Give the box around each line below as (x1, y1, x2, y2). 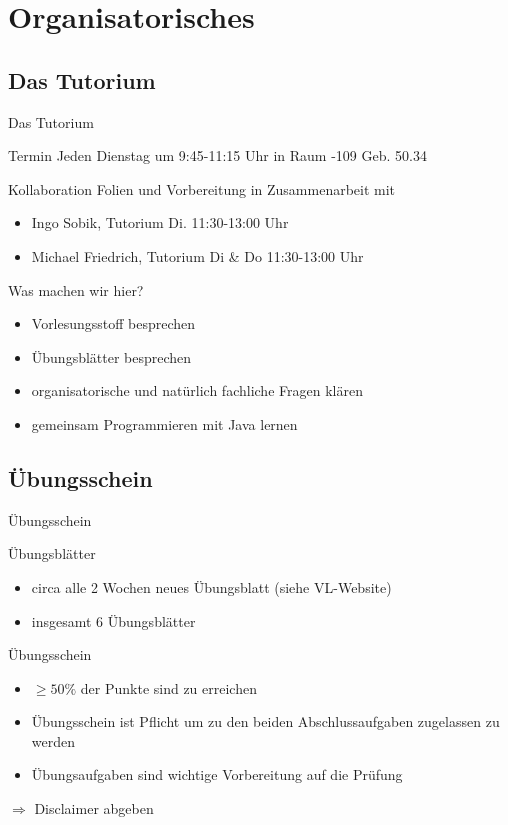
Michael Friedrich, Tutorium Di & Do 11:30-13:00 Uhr (31, 245, 364, 266)
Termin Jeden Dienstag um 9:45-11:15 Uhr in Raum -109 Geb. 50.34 (8, 145, 427, 166)
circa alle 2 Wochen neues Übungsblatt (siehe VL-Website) (31, 576, 392, 597)
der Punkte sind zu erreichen (80, 677, 257, 698)
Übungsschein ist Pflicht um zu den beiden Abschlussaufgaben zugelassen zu (31, 711, 500, 732)
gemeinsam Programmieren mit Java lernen (31, 413, 298, 434)
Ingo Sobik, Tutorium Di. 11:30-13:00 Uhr (31, 212, 289, 233)
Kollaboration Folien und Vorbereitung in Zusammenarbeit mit (8, 178, 396, 199)
